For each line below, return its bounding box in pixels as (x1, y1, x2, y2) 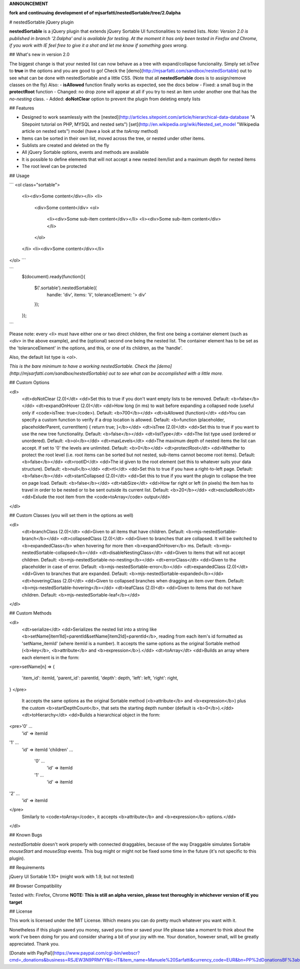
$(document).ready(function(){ (21, 273, 85, 279)
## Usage (9, 172, 30, 178)
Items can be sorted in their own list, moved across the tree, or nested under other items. (21, 135, 205, 141)
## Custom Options (9, 379, 49, 385)
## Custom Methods (9, 610, 52, 616)
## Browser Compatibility (9, 883, 62, 889)
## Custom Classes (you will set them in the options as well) (9, 512, 133, 518)
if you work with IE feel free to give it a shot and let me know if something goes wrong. (9, 42, 188, 48)
